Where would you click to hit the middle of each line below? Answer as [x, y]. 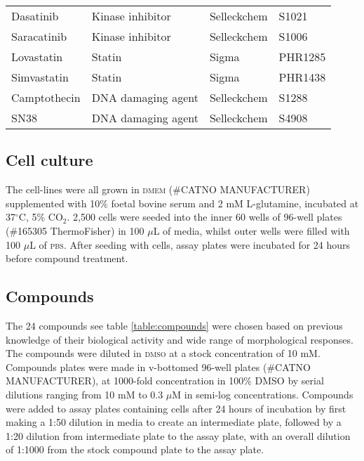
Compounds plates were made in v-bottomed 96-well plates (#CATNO [159, 366]
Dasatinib [35, 16]
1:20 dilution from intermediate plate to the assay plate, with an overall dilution [178, 435]
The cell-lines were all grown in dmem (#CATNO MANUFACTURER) [158, 189]
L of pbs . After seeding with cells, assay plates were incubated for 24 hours [190, 244]
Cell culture [49, 160]
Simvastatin [40, 77]
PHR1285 [302, 57]
